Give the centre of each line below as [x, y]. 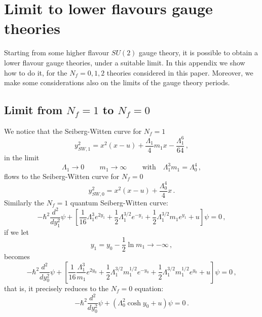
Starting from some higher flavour [57, 52]
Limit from [33, 110]
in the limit [22, 157]
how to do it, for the [36, 72]
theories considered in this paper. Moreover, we [180, 72]
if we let [16, 232]
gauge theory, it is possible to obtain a [198, 52]
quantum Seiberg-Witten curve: [119, 202]
